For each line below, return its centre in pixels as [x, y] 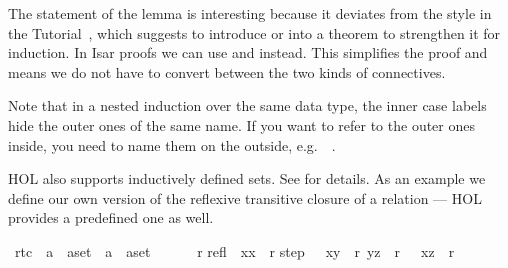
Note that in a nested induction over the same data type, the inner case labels [247, 105]
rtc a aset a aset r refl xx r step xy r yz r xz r [234, 250]
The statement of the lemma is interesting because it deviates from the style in [250, 13]
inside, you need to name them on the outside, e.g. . [172, 144]
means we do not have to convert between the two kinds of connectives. [227, 71]
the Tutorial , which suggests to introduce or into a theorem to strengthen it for [254, 32]
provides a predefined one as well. [111, 217]
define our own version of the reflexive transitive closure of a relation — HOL [245, 197]
